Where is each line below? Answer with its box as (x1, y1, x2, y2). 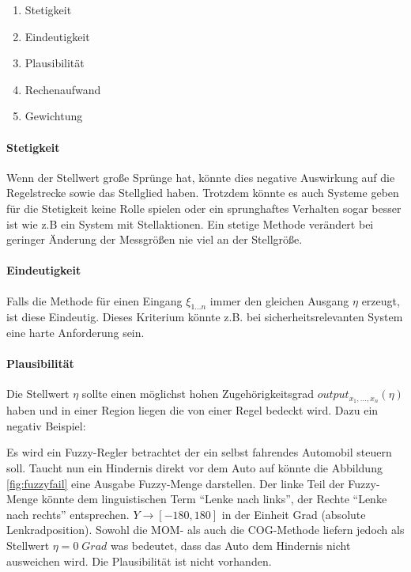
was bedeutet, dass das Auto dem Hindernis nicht (110, 536, 351, 553)
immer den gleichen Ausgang (209, 292, 349, 309)
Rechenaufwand (25, 81, 101, 97)
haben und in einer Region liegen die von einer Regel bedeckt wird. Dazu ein (6, 402, 379, 419)
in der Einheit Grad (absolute (221, 506, 366, 522)
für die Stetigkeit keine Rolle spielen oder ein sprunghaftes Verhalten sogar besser (6, 199, 402, 216)
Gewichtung (25, 108, 83, 124)
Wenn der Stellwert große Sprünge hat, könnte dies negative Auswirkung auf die (6, 169, 395, 185)
